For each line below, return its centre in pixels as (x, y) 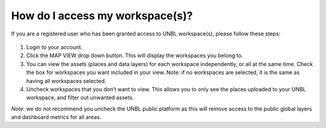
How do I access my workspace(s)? (102, 16)
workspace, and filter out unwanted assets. (80, 98)
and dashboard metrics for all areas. (56, 117)
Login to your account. (54, 47)
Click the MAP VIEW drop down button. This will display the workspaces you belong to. (135, 56)
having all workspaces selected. (66, 81)
